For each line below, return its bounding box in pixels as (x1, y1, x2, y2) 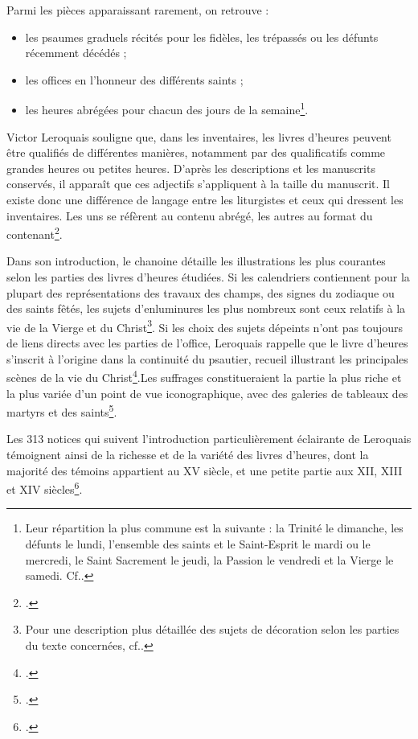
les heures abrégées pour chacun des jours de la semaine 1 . (25, 99, 309, 118)
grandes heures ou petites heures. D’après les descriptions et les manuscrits (6, 159, 375, 176)
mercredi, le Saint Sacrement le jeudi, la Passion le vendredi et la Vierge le (25, 551, 394, 568)
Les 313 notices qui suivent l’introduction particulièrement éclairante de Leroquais (6, 430, 412, 447)
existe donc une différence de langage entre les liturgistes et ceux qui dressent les (6, 191, 404, 207)
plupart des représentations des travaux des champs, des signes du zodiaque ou (6, 284, 395, 301)
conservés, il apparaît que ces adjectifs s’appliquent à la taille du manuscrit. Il (6, 175, 390, 192)
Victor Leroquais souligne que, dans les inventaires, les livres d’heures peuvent (6, 128, 391, 145)
